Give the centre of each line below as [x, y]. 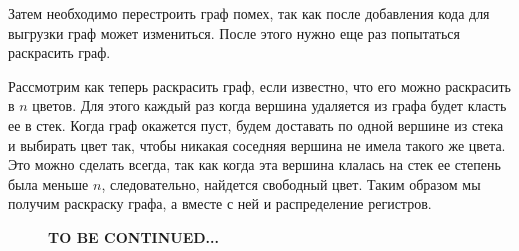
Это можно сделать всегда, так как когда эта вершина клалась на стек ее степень [254, 164]
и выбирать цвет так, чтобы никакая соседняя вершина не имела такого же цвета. [257, 144]
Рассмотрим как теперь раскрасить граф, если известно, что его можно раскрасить [259, 85]
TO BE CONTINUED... [134, 236]
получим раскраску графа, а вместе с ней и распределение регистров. [220, 203]
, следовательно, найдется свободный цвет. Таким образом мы [291, 183]
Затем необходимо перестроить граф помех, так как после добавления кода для [249, 13]
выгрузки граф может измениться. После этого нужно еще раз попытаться [234, 32]
